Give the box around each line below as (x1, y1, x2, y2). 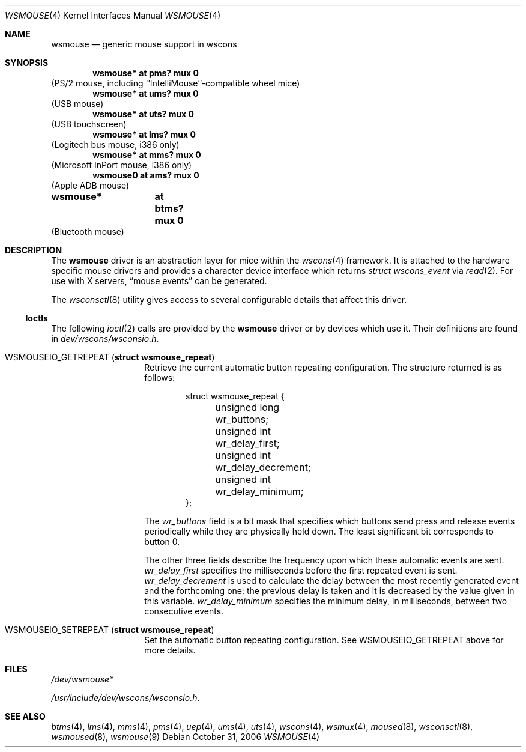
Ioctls (25, 313, 48, 323)
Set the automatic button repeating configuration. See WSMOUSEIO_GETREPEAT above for (144, 635, 504, 645)
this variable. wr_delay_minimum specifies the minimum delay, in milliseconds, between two (144, 596, 507, 606)
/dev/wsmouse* (51, 674, 114, 684)
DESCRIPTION (5, 245, 62, 255)
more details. (144, 645, 196, 655)
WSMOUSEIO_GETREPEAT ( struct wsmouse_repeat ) (5, 352, 215, 362)
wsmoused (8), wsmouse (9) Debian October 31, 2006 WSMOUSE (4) (51, 732, 320, 742)
